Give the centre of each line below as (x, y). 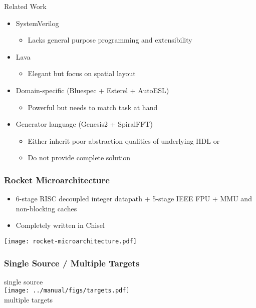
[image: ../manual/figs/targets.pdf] (67, 291)
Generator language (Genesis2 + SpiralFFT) (84, 124)
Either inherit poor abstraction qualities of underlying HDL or (124, 140)
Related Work (25, 6)
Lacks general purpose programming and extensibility (110, 40)
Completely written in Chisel (60, 225)
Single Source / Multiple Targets (72, 263)
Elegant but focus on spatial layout (82, 73)
